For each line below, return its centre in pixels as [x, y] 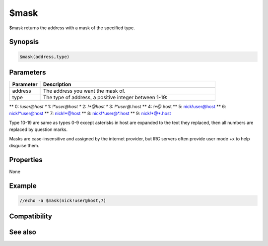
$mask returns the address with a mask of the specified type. [72, 28]
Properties [26, 159]
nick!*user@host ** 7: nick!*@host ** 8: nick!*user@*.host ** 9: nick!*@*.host [90, 114]
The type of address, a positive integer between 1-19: [105, 98]
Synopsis [24, 42]
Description [57, 84]
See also [23, 232]
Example [23, 186]
